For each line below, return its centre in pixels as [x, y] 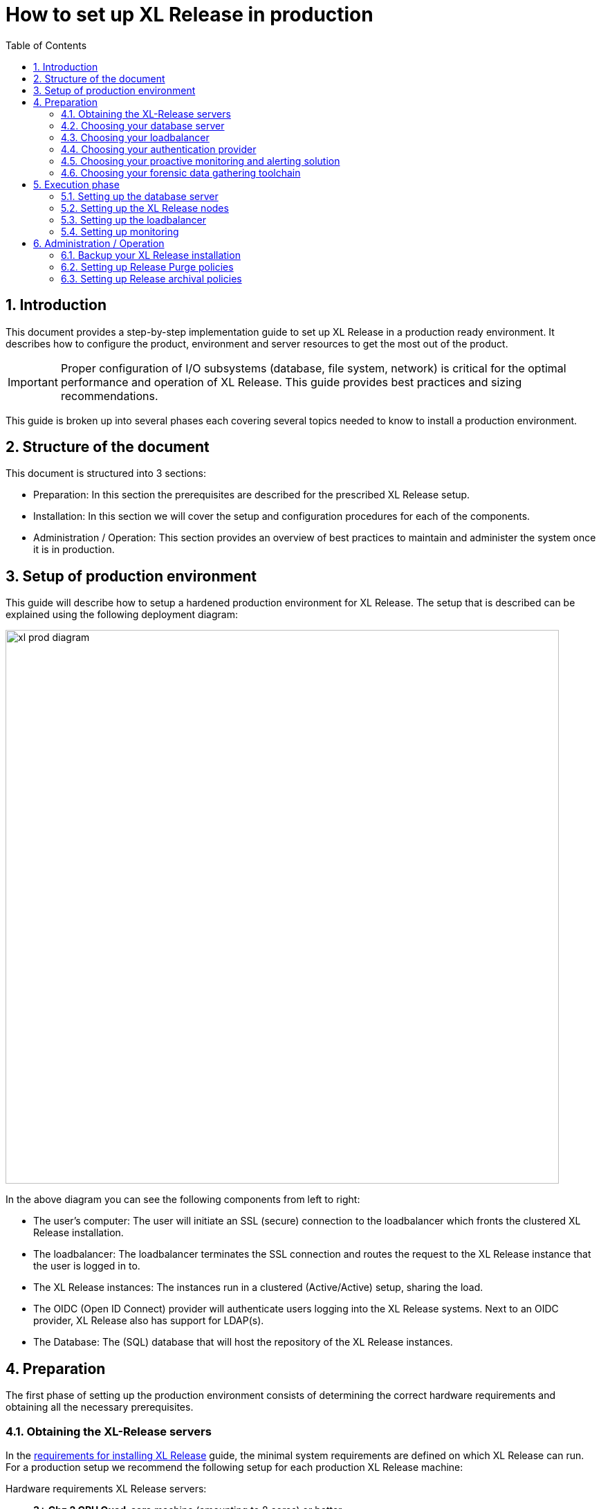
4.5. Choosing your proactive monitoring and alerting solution [201, 161]
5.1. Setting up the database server [140, 196]
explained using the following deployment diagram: [122, 615]
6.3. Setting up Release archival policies [151, 278]
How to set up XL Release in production [189, 15]
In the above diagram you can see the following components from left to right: [183, 1200]
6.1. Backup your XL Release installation [151, 255]
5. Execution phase [76, 184]
